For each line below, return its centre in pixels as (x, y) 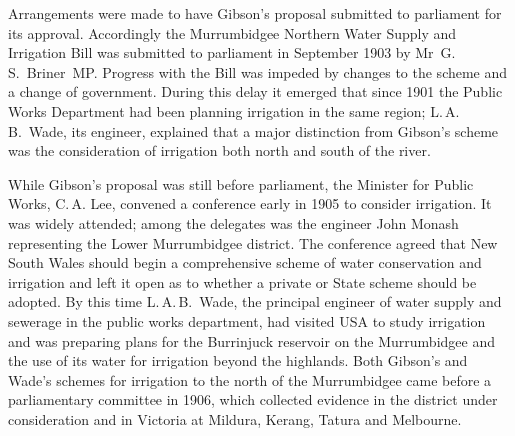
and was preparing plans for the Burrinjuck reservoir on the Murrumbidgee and (251, 340)
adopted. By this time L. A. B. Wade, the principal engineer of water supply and (255, 301)
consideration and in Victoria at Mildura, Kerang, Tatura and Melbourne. (235, 418)
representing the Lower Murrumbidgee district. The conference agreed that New (253, 242)
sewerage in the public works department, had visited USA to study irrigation (247, 320)
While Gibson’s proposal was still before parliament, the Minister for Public (241, 183)
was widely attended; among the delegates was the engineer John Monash (233, 222)
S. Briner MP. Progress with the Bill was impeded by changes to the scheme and (258, 71)
